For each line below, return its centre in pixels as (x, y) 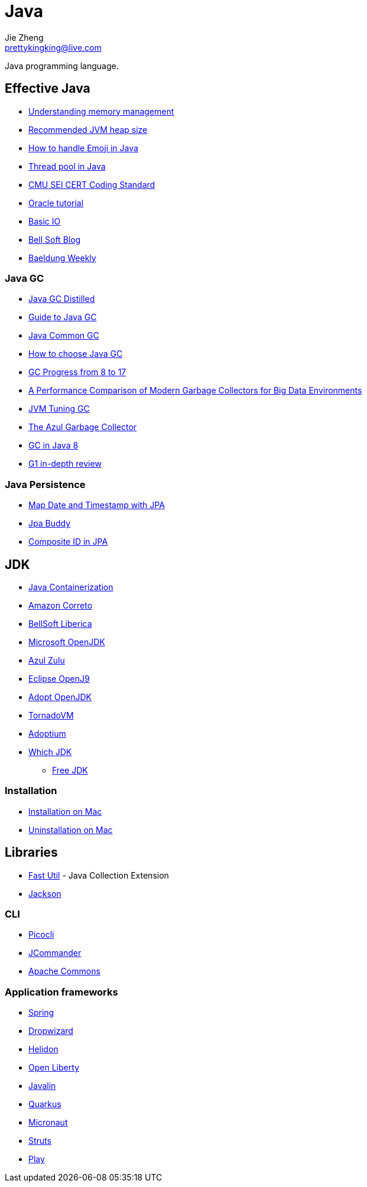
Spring (41, 1013)
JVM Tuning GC (59, 409)
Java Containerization (71, 587)
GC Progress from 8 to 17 (77, 372)
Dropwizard (51, 1031)
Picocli (41, 935)
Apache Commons (64, 971)
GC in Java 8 (53, 445)
